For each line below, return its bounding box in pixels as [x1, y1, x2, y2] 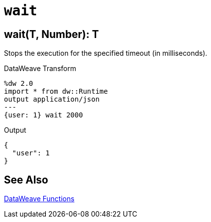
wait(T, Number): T [4, 28, 99, 40]
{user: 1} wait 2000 [4, 111, 83, 119]
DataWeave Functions [4, 194, 74, 203]
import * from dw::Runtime [4, 87, 108, 96]
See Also [4, 173, 48, 186]
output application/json [4, 95, 100, 104]
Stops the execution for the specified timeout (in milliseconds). [4, 49, 208, 58]
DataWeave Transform [4, 64, 76, 73]
